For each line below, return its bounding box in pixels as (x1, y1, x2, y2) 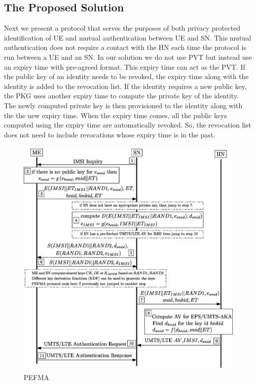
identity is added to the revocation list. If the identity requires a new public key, (4, 81, 247, 91)
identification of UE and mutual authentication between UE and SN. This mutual (4, 32, 252, 43)
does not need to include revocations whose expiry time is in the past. (4, 129, 216, 139)
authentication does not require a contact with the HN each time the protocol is (4, 42, 247, 52)
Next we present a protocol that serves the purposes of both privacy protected (4, 23, 240, 33)
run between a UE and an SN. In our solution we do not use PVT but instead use (4, 51, 252, 62)
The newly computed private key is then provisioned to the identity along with (4, 100, 243, 110)
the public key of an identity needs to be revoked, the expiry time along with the (4, 71, 249, 82)
